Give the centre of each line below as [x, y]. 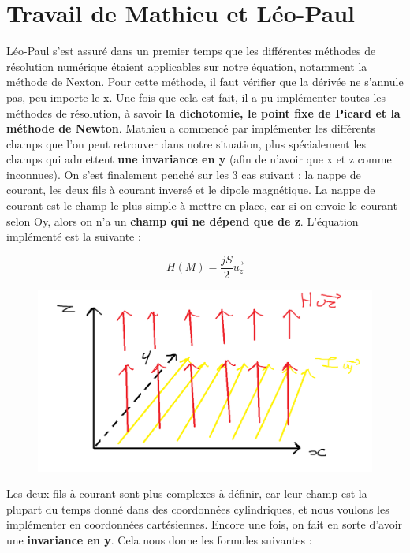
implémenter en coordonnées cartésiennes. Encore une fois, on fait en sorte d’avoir [205, 524]
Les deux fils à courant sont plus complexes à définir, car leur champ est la [187, 493]
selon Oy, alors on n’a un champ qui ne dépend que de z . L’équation [183, 220]
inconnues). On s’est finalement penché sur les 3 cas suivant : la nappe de [184, 174]
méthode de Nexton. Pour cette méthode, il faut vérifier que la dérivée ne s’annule [205, 82]
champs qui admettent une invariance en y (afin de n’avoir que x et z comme [199, 159]
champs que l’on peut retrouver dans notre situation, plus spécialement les [186, 143]
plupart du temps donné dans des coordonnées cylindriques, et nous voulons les [198, 508]
